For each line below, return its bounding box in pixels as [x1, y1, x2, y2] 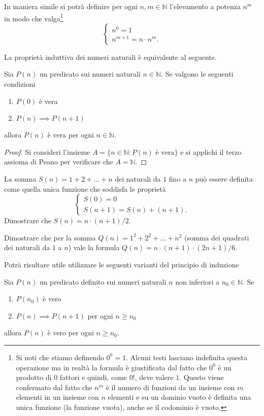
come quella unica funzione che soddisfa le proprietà [4, 183, 166, 194]
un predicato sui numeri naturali [39, 68, 141, 79]
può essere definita [195, 174, 253, 184]
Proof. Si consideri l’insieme [4, 146, 90, 157]
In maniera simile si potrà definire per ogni [4, 1, 138, 11]
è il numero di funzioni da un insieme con [106, 382, 235, 392]
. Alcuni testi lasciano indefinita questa [125, 352, 247, 362]
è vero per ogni [47, 327, 94, 338]
